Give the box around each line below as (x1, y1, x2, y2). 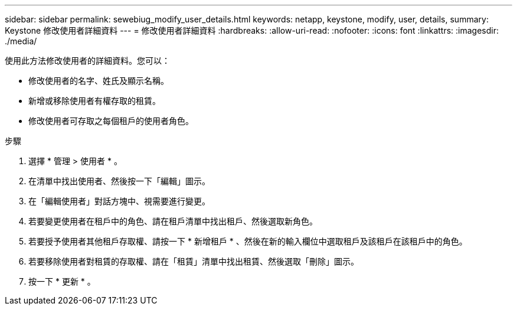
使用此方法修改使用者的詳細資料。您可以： (5, 56, 170, 66)
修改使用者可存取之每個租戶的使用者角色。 (28, 116, 194, 126)
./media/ (5, 36, 37, 46)
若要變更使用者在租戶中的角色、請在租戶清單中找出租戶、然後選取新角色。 (28, 216, 318, 226)
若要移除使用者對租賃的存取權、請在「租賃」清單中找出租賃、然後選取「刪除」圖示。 (28, 256, 359, 266)
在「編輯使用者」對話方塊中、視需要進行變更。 (28, 196, 210, 206)
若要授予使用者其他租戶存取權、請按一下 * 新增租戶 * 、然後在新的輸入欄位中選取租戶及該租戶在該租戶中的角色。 (28, 236, 467, 246)
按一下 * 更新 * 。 (28, 276, 96, 286)
